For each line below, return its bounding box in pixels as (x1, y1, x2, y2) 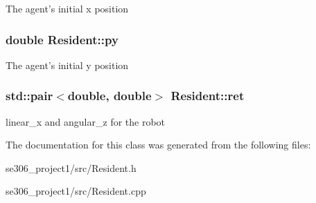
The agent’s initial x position (6, 1, 129, 15)
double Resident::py (6, 30, 119, 48)
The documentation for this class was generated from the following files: (6, 137, 311, 152)
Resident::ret (170, 87, 245, 104)
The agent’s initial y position (6, 57, 129, 72)
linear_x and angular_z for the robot (6, 114, 166, 128)
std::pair (6, 87, 53, 104)
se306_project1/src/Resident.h (6, 160, 137, 175)
